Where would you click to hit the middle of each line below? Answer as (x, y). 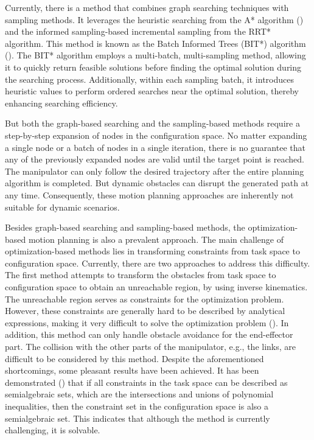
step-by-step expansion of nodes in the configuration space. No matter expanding (156, 135)
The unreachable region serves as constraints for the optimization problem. (145, 299)
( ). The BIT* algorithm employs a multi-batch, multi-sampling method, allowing (155, 55)
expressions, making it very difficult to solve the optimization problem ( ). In (147, 322)
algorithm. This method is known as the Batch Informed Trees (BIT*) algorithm (155, 43)
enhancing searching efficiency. (61, 103)
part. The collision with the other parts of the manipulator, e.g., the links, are (151, 347)
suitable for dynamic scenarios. (62, 207)
